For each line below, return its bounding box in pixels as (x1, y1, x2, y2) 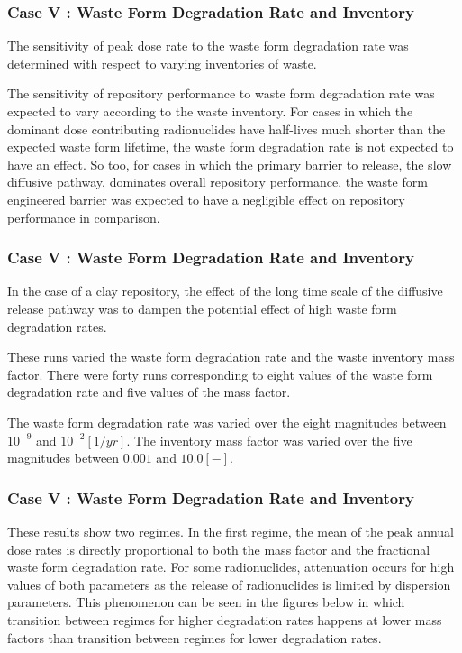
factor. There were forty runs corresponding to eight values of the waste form (7, 364, 433, 383)
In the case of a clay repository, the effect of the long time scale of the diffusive (7, 281, 443, 300)
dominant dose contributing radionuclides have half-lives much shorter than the (7, 119, 446, 138)
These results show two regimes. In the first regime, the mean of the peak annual (7, 521, 454, 540)
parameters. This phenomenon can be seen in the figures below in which (7, 593, 405, 612)
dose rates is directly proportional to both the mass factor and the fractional (7, 539, 430, 558)
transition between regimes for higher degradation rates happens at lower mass (7, 610, 442, 629)
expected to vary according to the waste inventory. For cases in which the (7, 102, 413, 120)
